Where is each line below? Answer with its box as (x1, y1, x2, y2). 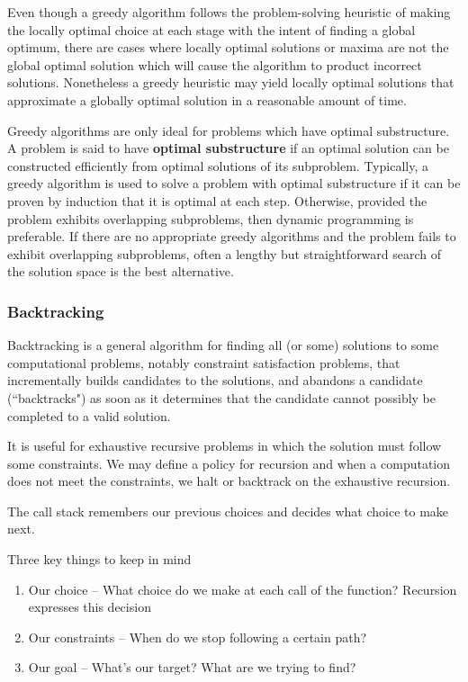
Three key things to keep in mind (7, 550, 192, 569)
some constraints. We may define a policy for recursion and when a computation (7, 453, 451, 472)
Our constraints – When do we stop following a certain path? (28, 627, 367, 646)
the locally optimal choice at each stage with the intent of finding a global (7, 20, 416, 39)
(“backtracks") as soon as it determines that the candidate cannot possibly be (7, 388, 436, 407)
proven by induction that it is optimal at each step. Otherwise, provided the (7, 191, 427, 210)
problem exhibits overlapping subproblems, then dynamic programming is (7, 209, 414, 228)
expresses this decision (28, 597, 151, 616)
